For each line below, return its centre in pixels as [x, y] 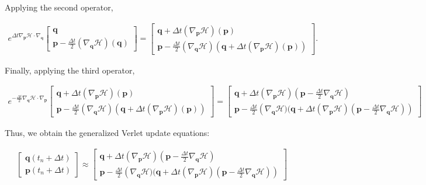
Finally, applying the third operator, [70, 70]
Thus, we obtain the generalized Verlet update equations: [107, 133]
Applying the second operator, [59, 7]
